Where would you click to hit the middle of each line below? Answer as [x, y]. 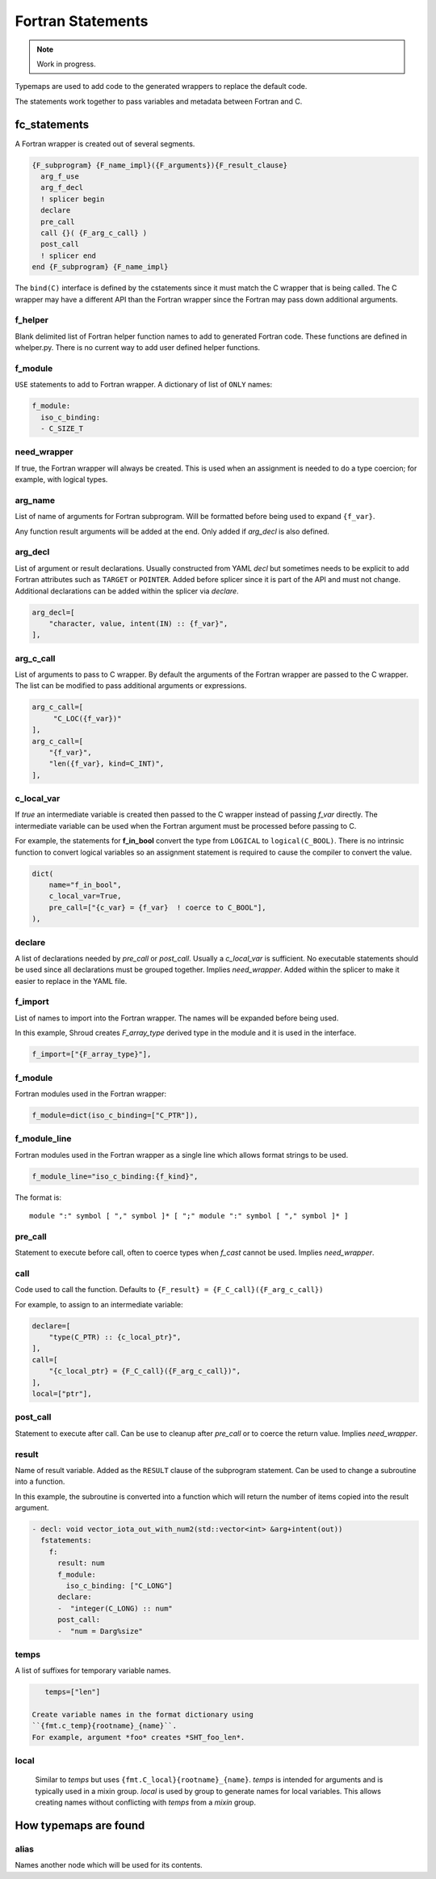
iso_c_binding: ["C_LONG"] [119, 1586]
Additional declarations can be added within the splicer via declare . [127, 591]
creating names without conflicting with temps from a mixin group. [145, 1802]
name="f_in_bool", [85, 885]
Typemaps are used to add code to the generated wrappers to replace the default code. [161, 87]
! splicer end [69, 255]
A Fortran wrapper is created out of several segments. [105, 144]
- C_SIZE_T [62, 428]
